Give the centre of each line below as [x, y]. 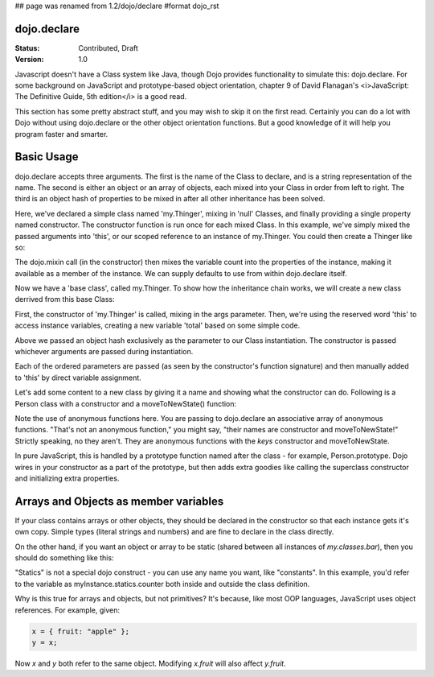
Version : [29, 60]
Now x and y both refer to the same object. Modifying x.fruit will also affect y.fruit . [150, 663]
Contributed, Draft [108, 47]
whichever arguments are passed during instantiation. [104, 352]
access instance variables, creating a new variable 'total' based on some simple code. [158, 325]
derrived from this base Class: [65, 299]
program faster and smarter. [61, 134]
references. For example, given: [68, 610]
